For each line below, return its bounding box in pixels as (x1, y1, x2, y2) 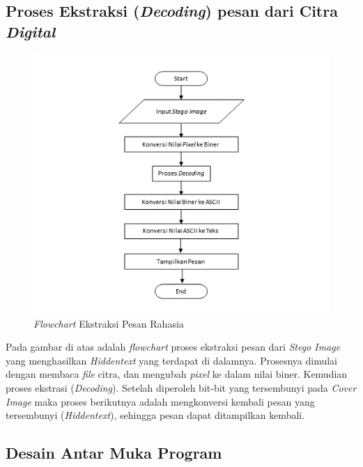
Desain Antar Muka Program (6, 442, 222, 464)
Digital (6, 20, 56, 42)
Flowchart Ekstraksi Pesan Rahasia (33, 316, 184, 330)
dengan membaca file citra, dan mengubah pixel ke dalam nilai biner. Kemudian (6, 367, 348, 381)
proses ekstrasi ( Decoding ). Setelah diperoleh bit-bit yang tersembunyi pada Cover (6, 380, 357, 395)
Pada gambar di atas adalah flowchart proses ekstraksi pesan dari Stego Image (6, 339, 341, 354)
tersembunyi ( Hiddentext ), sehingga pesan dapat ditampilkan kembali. (6, 408, 305, 422)
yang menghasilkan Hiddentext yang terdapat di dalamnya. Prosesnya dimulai (6, 353, 337, 367)
